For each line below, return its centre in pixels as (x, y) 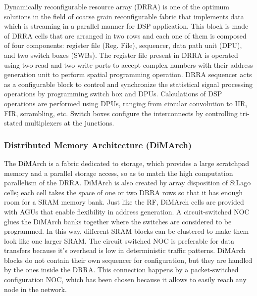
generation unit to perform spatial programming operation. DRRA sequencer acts (128, 74)
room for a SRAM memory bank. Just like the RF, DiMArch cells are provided (124, 202)
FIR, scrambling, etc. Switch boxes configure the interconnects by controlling (121, 113)
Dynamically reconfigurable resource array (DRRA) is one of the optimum (117, 6)
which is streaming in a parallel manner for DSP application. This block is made (126, 26)
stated (13, 123)
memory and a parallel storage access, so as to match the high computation (119, 173)
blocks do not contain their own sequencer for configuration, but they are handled (128, 260)
